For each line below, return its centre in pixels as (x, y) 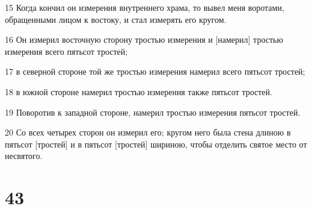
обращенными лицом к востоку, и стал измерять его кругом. (116, 19)
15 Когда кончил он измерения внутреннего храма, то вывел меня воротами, (145, 7)
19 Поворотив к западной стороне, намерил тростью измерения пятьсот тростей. (153, 112)
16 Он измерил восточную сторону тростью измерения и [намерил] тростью (144, 39)
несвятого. (24, 156)
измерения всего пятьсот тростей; (66, 51)
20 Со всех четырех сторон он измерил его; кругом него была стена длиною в (148, 132)
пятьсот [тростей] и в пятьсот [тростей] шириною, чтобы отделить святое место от (156, 144)
